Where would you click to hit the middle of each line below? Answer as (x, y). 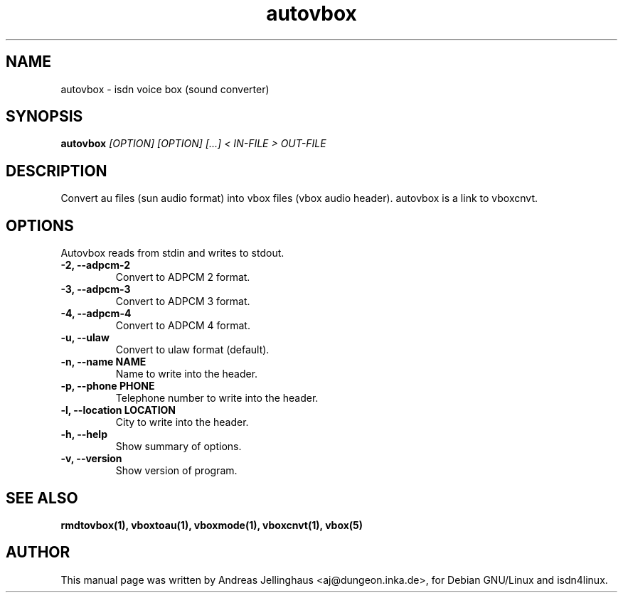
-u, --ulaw (85, 338)
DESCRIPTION (57, 171)
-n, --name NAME (103, 362)
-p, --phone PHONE (108, 386)
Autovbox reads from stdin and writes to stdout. (172, 253)
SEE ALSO (42, 498)
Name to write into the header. (187, 374)
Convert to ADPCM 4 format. (183, 326)
